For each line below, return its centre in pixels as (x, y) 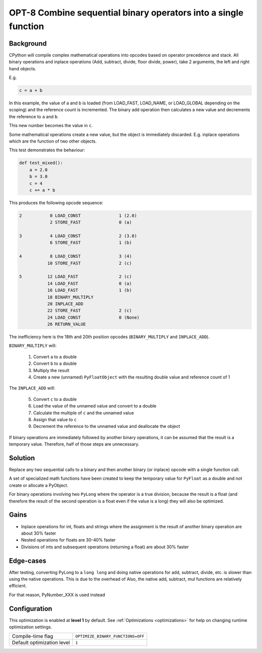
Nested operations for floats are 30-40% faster (68, 540)
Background (28, 43)
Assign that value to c (55, 419)
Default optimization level (41, 643)
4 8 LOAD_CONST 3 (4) (75, 256)
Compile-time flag (33, 637)
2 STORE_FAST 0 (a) (91, 222)
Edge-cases (28, 561)
